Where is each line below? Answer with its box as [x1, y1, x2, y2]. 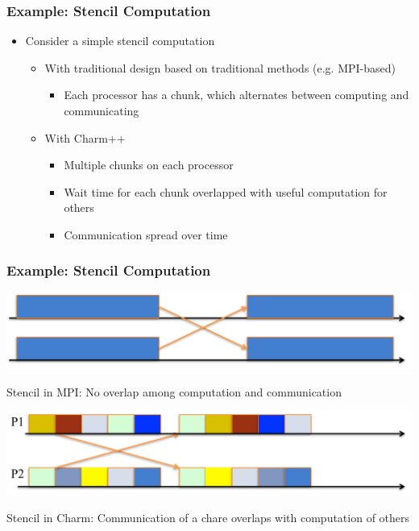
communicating [64, 102, 139, 118]
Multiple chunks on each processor [64, 156, 234, 173]
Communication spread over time [64, 226, 228, 243]
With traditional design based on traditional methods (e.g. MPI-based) [44, 59, 396, 76]
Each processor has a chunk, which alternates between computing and [64, 86, 409, 103]
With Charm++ [44, 129, 126, 146]
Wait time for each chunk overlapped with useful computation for [64, 183, 388, 200]
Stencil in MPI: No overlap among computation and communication [6, 383, 342, 400]
